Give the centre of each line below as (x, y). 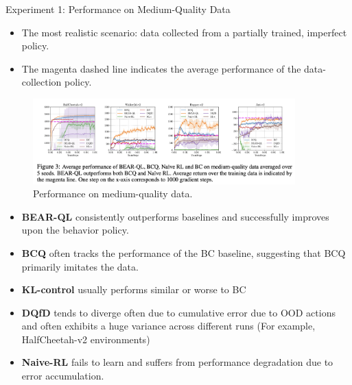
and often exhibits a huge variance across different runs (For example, (168, 326)
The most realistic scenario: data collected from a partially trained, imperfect (184, 32)
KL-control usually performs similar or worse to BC (134, 289)
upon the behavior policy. (75, 230)
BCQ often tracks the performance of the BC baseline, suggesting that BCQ (184, 252)
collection (42, 82)
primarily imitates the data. (80, 266)
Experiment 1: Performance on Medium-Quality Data (118, 9)
